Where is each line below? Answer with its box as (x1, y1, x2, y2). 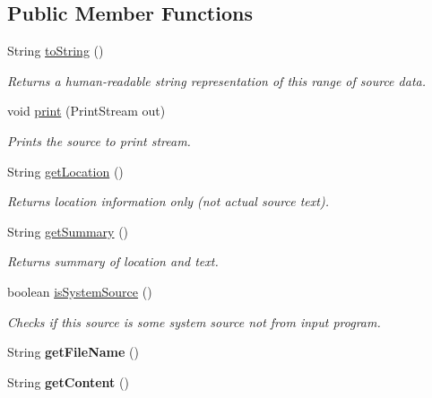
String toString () (7, 41, 104, 60)
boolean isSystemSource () (7, 281, 152, 300)
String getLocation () (7, 161, 124, 180)
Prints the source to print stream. (7, 131, 191, 150)
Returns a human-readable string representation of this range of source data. (7, 71, 426, 90)
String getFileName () (7, 342, 139, 361)
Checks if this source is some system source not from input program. (7, 312, 381, 331)
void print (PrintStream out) (7, 101, 166, 120)
